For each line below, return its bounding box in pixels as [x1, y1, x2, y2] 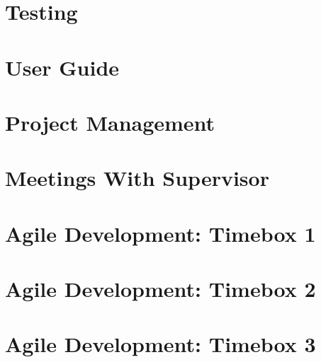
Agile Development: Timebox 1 [5, 218, 316, 247]
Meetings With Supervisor [5, 163, 269, 192]
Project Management [5, 107, 215, 136]
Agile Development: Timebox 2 [5, 274, 316, 303]
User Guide [5, 52, 120, 81]
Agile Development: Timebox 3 [5, 329, 316, 358]
